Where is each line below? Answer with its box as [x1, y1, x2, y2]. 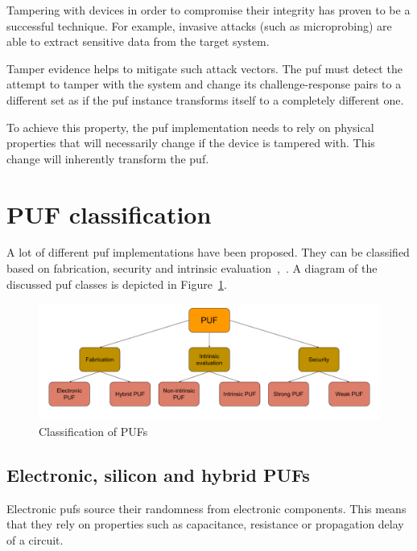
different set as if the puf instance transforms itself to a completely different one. [6, 91, 404, 108]
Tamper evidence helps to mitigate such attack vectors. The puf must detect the [6, 60, 403, 76]
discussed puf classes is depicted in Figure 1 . [6, 275, 227, 292]
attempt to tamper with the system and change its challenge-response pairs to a [6, 76, 402, 93]
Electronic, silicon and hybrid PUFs [6, 462, 310, 487]
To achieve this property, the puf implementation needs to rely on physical [6, 118, 374, 135]
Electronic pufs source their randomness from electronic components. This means [6, 500, 407, 516]
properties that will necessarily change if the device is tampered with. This [6, 134, 375, 151]
